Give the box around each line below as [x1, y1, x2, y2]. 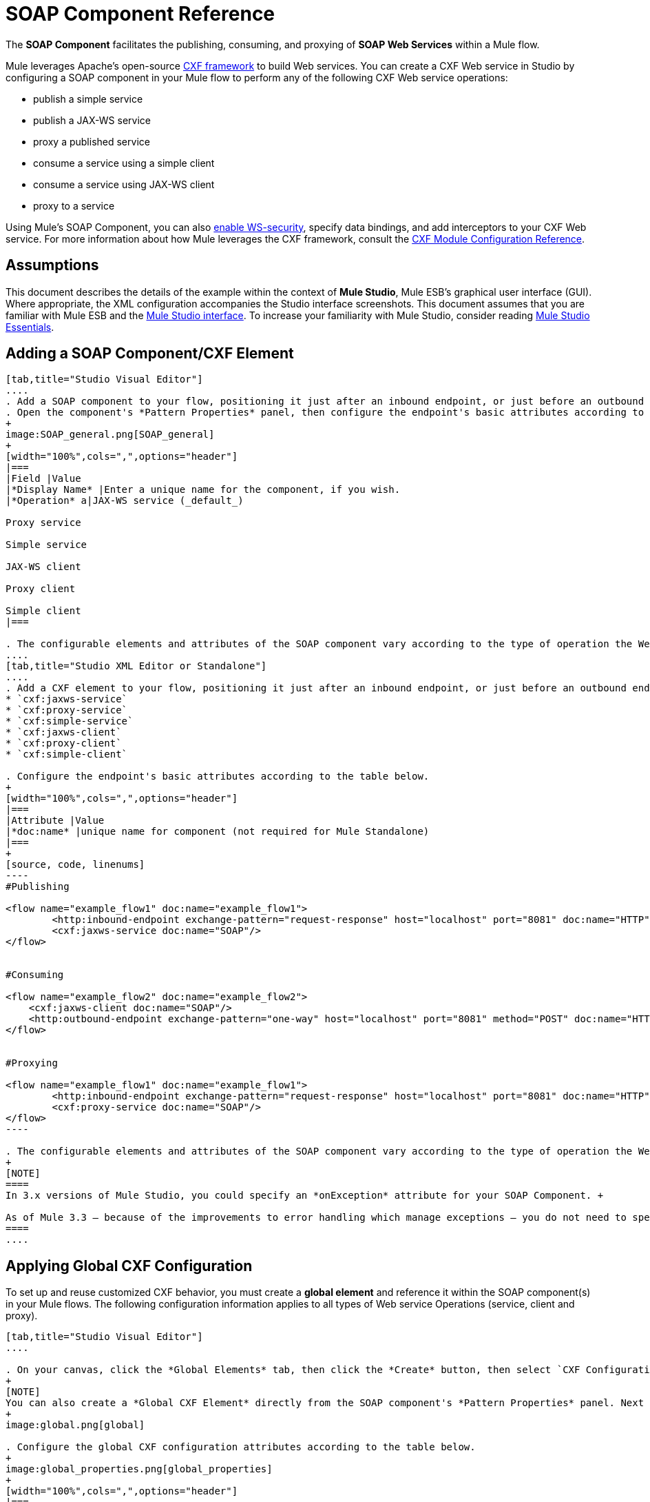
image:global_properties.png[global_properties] [6, 1463, 273, 1475]
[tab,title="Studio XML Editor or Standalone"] [6, 660, 267, 672]
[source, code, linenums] [6, 859, 145, 871]
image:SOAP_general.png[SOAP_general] [6, 429, 215, 440]
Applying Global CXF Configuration [6, 1257, 253, 1275]
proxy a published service [33, 135, 150, 148]
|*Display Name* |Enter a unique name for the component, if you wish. [6, 484, 401, 496]
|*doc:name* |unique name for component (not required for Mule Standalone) [6, 826, 430, 838]
